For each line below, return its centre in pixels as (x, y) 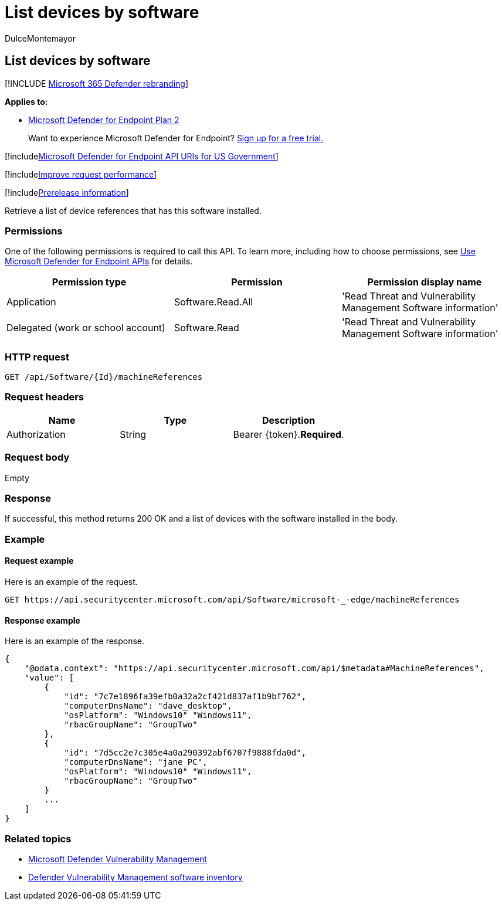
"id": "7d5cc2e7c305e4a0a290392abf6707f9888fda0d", (185, 753)
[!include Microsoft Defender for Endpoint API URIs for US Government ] (142, 156)
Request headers (45, 397)
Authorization (36, 434)
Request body (37, 457)
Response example (43, 620)
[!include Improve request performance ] (81, 174)
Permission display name (425, 282)
